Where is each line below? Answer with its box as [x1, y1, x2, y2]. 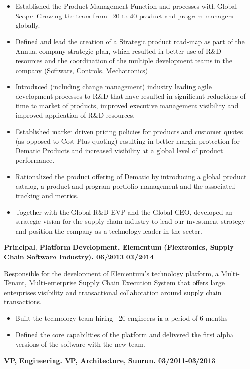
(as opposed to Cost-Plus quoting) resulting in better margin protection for [15, 136, 240, 146]
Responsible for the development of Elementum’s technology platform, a [4, 268, 219, 278]
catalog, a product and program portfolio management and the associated [15, 181, 235, 191]
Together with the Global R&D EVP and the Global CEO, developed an [15, 206, 232, 217]
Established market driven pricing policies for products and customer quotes [15, 126, 243, 136]
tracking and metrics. [15, 190, 79, 201]
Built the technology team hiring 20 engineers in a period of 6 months [15, 313, 228, 323]
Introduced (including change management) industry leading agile [15, 81, 212, 92]
